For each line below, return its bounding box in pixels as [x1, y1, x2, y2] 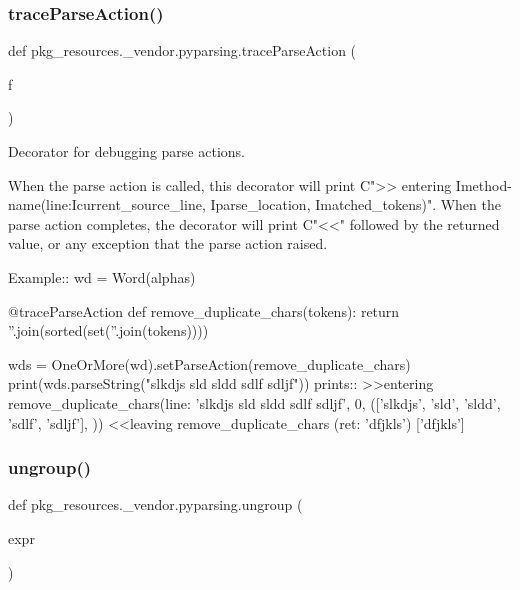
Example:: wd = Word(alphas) [8, 266, 196, 287]
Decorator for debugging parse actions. [8, 141, 245, 161]
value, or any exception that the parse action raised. [8, 233, 328, 254]
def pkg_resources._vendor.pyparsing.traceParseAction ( [8, 40, 357, 61]
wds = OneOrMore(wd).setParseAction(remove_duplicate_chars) [8, 353, 411, 374]
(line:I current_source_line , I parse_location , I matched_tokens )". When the [40, 194, 501, 215]
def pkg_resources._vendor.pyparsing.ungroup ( [8, 494, 303, 515]
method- [460, 174, 512, 195]
